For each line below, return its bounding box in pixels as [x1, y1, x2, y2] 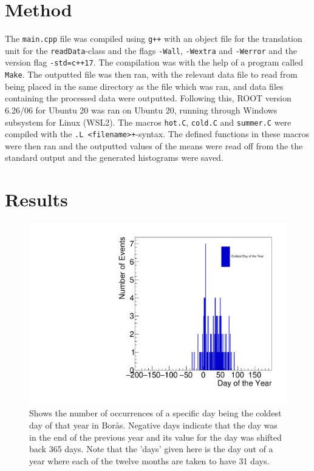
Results [5, 187, 68, 212]
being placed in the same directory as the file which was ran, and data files [5, 80, 284, 92]
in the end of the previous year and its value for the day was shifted [29, 430, 282, 443]
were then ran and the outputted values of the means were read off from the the [5, 139, 303, 152]
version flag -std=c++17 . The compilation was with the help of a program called [5, 56, 304, 69]
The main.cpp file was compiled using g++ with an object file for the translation [5, 32, 302, 45]
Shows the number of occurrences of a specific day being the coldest [29, 407, 282, 419]
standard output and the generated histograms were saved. [5, 151, 224, 164]
